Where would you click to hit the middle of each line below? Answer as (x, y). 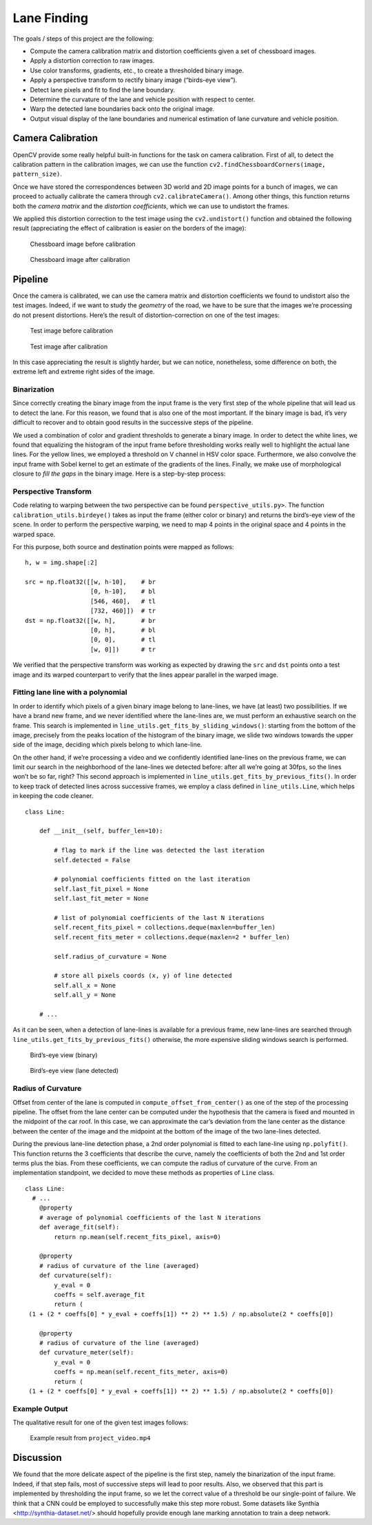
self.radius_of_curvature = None (110, 956)
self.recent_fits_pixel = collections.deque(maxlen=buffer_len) (165, 928)
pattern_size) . (37, 174)
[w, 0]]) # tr (123, 649)
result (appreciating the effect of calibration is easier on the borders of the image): (130, 228)
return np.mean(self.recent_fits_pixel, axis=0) (138, 1237)
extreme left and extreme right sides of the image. (84, 371)
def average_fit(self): (79, 1227)
